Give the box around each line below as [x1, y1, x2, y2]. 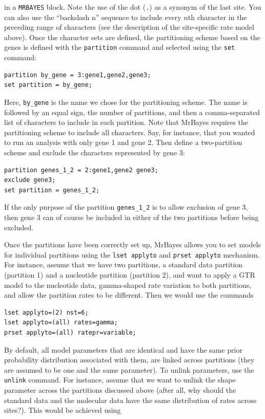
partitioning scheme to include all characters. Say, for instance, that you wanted [4, 126, 255, 137]
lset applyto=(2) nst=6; [4, 308, 89, 316]
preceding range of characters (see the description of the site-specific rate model [4, 22, 254, 32]
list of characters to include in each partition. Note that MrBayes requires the [4, 117, 248, 127]
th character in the [188, 11, 247, 22]
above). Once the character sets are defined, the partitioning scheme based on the [4, 31, 260, 42]
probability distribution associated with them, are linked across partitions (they [4, 354, 255, 365]
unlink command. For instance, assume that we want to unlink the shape [4, 374, 236, 385]
